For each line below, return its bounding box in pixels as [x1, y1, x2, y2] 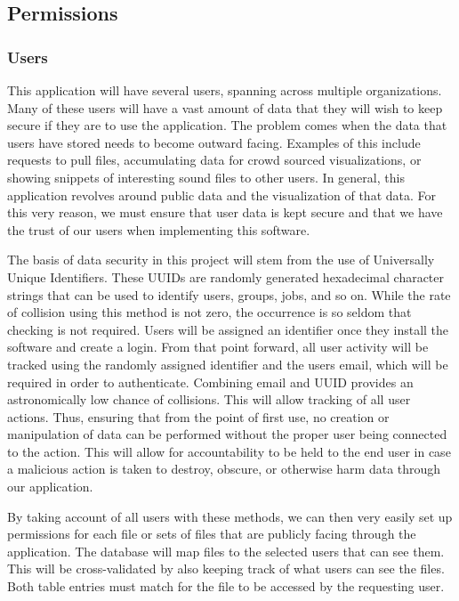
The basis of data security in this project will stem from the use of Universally [7, 250, 435, 269]
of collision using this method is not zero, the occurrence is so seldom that [7, 303, 412, 321]
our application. [7, 477, 93, 496]
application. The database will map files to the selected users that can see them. [7, 541, 445, 560]
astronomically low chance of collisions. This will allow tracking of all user [7, 390, 411, 409]
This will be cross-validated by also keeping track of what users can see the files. [7, 559, 445, 578]
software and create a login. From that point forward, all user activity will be [7, 337, 429, 356]
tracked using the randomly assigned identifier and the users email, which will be [7, 354, 448, 373]
